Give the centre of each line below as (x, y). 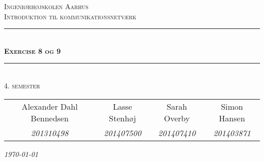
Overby (177, 118)
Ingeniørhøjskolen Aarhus (46, 6)
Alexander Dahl (49, 106)
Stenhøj (122, 118)
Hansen (232, 118)
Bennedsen (50, 118)
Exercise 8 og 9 (32, 51)
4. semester (22, 85)
